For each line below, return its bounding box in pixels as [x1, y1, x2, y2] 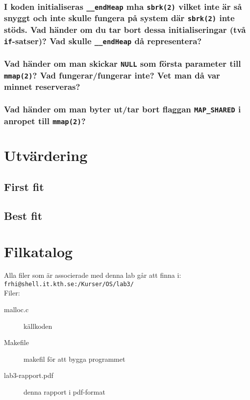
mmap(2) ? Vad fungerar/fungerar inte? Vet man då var [4, 69, 220, 81]
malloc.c [4, 304, 29, 314]
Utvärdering [4, 145, 88, 165]
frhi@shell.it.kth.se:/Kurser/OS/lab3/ [4, 280, 134, 288]
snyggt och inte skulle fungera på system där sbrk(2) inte [4, 12, 235, 24]
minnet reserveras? [4, 80, 80, 93]
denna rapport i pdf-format [24, 386, 105, 397]
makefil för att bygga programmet [24, 353, 125, 364]
